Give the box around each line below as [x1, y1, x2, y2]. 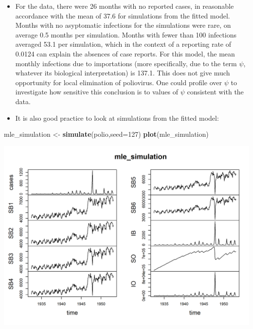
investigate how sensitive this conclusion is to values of [15, 87, 178, 97]
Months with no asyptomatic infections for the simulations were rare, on [15, 20, 231, 30]
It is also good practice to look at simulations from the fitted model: [15, 112, 219, 123]
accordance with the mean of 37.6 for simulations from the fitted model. [15, 10, 230, 20]
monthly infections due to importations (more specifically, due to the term [15, 58, 237, 68]
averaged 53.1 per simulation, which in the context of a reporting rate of [15, 39, 232, 49]
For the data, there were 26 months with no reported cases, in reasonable [15, 1, 234, 11]
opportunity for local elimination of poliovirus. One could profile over [15, 77, 222, 87]
